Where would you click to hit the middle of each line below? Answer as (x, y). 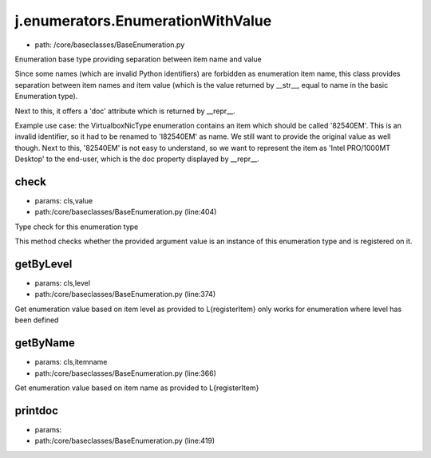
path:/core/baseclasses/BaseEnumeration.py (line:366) (126, 373)
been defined (37, 320)
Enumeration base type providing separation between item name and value (138, 59)
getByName (45, 343)
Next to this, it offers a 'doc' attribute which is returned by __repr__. (125, 111)
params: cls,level (63, 283)
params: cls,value (64, 200)
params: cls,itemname (71, 362)
